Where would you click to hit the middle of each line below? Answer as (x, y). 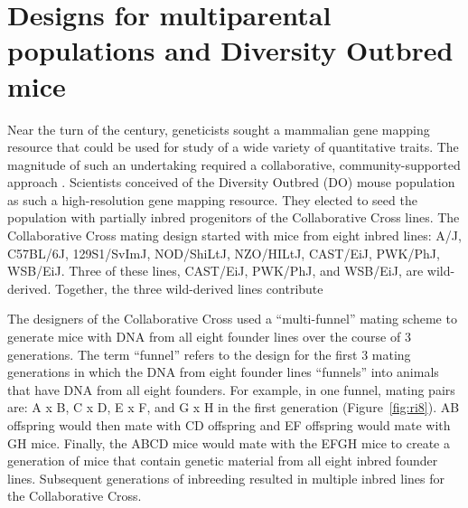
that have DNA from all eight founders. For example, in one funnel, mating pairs (231, 389)
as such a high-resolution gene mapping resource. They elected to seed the (212, 199)
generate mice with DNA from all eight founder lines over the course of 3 (209, 337)
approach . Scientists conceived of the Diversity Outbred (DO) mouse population (231, 182)
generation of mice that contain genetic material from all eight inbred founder (223, 461)
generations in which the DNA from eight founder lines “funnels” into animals (223, 372)
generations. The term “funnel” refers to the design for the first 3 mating (209, 354)
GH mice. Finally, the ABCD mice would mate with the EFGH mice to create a (229, 442)
